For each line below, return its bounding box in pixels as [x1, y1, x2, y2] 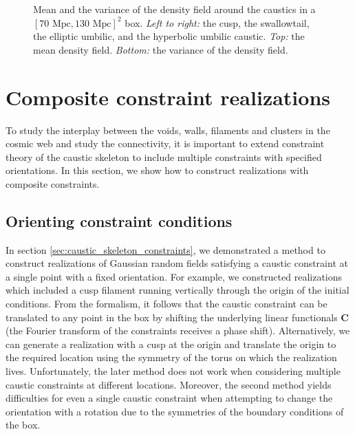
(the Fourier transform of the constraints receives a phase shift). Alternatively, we [6, 323, 350, 338]
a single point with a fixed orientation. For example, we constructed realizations [6, 269, 343, 283]
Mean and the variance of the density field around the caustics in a [33, 2, 316, 16]
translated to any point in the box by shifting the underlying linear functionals [6, 310, 338, 324]
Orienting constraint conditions [6, 210, 233, 231]
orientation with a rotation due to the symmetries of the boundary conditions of [6, 404, 344, 418]
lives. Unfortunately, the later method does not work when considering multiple [6, 364, 341, 378]
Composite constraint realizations [6, 83, 330, 111]
